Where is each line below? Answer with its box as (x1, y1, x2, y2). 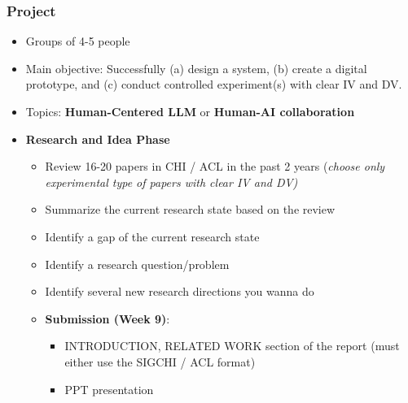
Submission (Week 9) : (45, 310, 170, 327)
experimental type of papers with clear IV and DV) (45, 173, 298, 190)
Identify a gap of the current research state (45, 227, 260, 245)
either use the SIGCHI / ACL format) (64, 353, 256, 370)
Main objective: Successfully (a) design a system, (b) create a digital (25, 59, 367, 76)
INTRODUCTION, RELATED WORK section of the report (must (64, 337, 400, 354)
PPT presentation (64, 380, 154, 397)
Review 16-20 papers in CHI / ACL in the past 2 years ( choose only (45, 158, 385, 175)
